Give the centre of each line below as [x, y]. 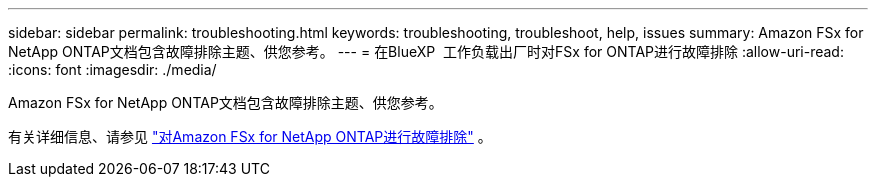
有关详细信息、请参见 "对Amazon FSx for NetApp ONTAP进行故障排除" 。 [250, 136]
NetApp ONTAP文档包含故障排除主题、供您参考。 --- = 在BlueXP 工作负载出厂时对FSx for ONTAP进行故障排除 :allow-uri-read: [426, 51]
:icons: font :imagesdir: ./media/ [112, 69]
